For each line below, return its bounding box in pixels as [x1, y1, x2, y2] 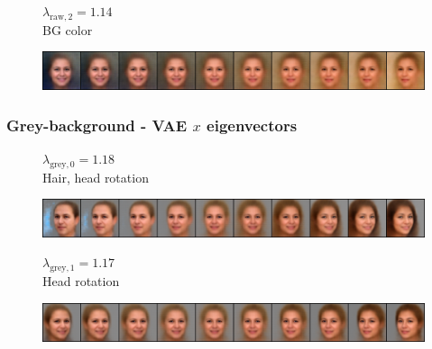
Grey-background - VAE [6, 113, 188, 136]
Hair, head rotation [42, 167, 149, 186]
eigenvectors [207, 113, 298, 136]
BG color [42, 20, 93, 39]
